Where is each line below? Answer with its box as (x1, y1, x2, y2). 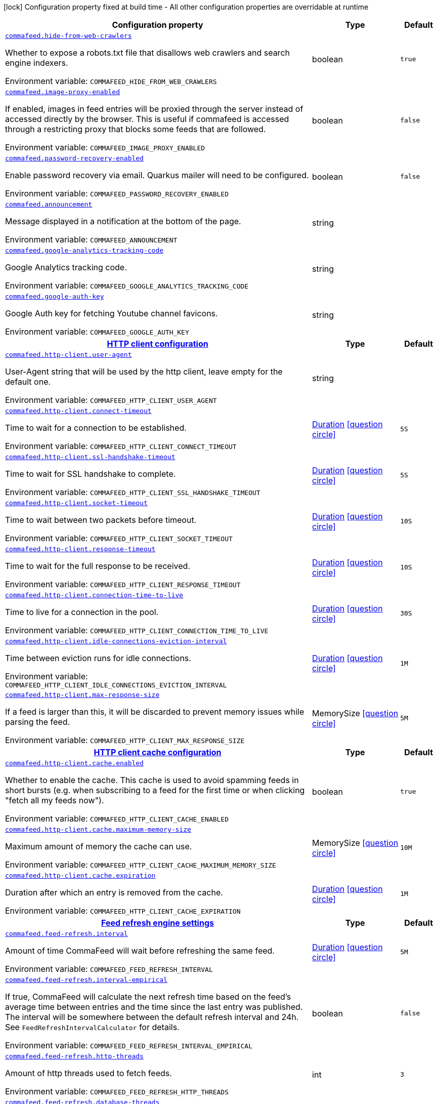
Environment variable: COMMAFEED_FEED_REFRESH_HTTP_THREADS (5, 1086, 229, 1096)
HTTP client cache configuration (94, 747, 222, 757)
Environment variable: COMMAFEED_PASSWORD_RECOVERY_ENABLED (5, 188, 229, 198)
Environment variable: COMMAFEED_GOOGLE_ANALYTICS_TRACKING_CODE (5, 280, 249, 291)
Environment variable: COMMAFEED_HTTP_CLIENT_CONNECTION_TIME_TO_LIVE (5, 625, 269, 635)
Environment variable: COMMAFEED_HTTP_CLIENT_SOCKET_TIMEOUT (5, 533, 233, 543)
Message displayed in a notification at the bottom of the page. (5, 216, 241, 226)
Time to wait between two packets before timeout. (5, 515, 197, 525)
